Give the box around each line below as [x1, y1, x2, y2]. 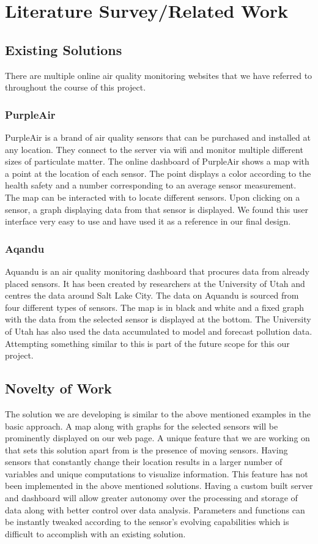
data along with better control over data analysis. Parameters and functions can [5, 503, 305, 516]
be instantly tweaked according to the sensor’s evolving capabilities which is [5, 515, 289, 528]
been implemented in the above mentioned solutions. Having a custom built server [5, 479, 313, 492]
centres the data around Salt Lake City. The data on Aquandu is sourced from [5, 289, 299, 302]
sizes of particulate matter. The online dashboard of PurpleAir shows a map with [5, 155, 309, 168]
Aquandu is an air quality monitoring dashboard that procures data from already [5, 264, 309, 277]
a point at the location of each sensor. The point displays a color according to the [5, 166, 311, 179]
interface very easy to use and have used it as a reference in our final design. [5, 215, 291, 228]
